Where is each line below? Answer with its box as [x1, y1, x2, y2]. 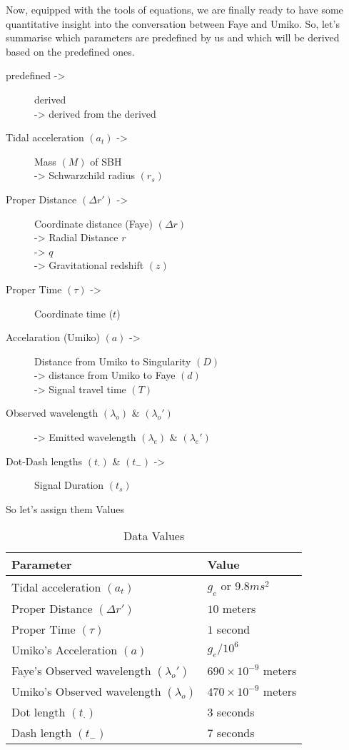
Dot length [11, 703, 66, 720]
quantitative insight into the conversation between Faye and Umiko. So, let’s [6, 16, 340, 31]
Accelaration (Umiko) [6, 330, 100, 345]
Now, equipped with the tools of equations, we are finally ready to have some [6, 2, 343, 16]
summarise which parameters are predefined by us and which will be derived [6, 30, 340, 45]
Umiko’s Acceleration [11, 641, 118, 658]
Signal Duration [34, 477, 104, 492]
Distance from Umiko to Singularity [34, 353, 191, 368]
